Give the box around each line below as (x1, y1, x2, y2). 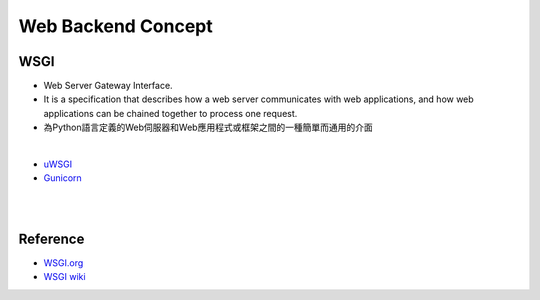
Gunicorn (43, 172, 82, 184)
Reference (18, 231, 85, 247)
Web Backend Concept (18, 15, 214, 37)
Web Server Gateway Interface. (43, 80, 174, 92)
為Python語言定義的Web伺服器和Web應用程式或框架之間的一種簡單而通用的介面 (43, 121, 374, 134)
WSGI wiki (43, 271, 86, 283)
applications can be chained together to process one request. (43, 107, 298, 119)
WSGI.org (43, 257, 84, 269)
